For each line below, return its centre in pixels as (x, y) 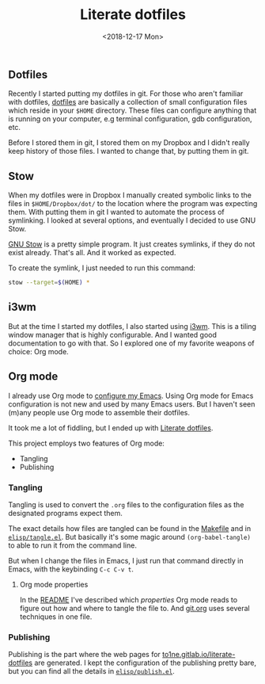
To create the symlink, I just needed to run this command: (102, 268)
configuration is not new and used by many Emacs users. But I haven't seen (132, 404)
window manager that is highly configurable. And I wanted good (113, 334)
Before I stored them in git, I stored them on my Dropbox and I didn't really (129, 143)
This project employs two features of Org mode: (86, 443)
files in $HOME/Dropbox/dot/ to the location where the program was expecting (133, 204)
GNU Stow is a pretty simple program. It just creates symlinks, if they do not (132, 244)
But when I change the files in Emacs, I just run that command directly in (126, 560)
